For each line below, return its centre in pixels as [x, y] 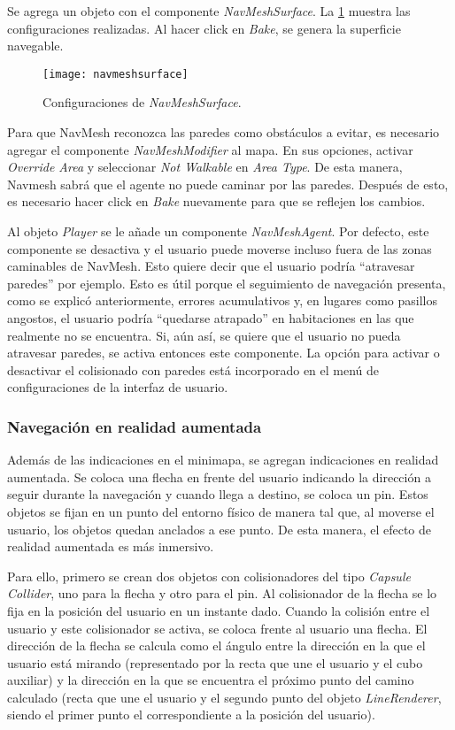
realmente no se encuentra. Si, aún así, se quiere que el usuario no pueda [204, 335]
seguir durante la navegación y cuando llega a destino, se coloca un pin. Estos [218, 494]
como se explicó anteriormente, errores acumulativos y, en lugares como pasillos [222, 300]
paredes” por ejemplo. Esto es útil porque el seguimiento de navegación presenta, [227, 283]
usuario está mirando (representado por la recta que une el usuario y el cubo [215, 662]
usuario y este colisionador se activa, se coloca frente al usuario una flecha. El [217, 628]
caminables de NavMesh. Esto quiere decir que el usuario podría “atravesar [211, 266]
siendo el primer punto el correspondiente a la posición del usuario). [191, 715]
